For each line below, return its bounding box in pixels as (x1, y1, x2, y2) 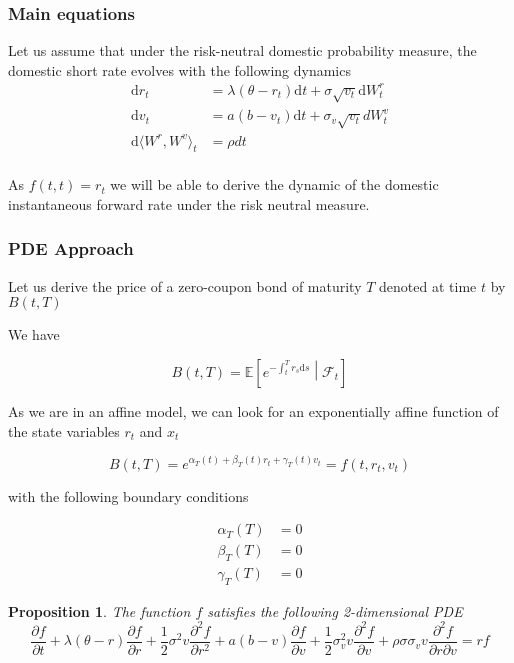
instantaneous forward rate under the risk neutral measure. (8, 193, 370, 214)
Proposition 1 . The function (8, 600, 191, 621)
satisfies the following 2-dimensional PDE (207, 600, 463, 621)
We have (8, 324, 60, 345)
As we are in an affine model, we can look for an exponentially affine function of (8, 400, 499, 421)
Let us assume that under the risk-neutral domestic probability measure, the (8, 40, 477, 61)
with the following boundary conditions (8, 485, 249, 506)
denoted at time (379, 275, 477, 296)
